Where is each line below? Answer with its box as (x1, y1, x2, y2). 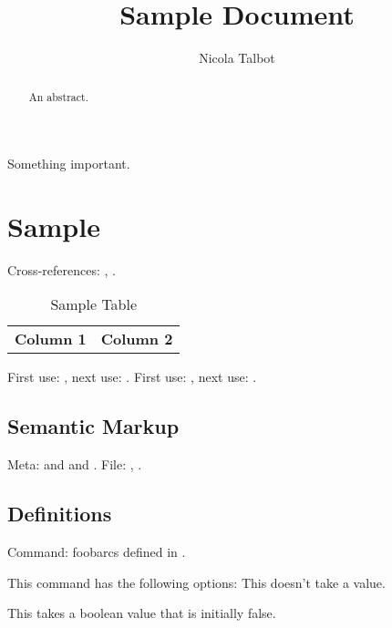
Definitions (7, 499, 112, 528)
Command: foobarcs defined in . (7, 542, 186, 561)
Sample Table (50, 293, 138, 315)
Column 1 (15, 328, 87, 350)
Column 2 (100, 328, 173, 350)
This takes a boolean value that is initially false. (7, 603, 276, 623)
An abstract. (28, 88, 88, 104)
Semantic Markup (7, 412, 180, 440)
